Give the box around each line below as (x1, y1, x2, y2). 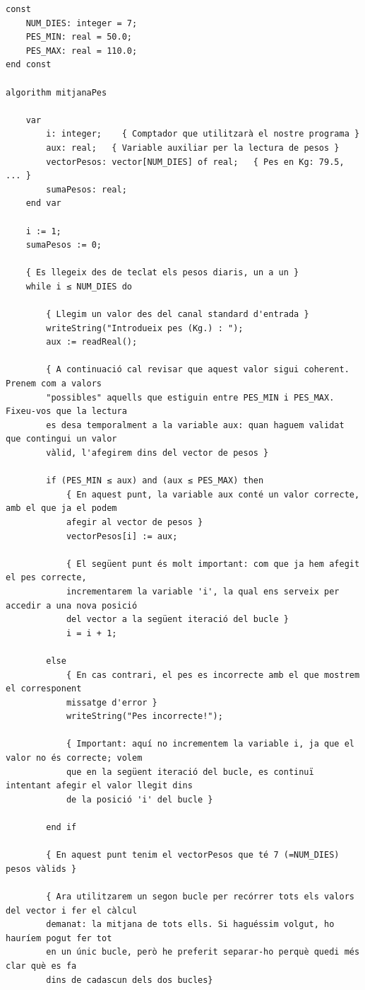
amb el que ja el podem (6, 503, 117, 514)
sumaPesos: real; (46, 184, 127, 195)
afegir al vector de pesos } (66, 517, 203, 527)
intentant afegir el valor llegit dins (6, 781, 193, 791)
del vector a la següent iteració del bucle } (66, 614, 289, 625)
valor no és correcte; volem (6, 753, 143, 764)
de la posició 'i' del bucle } (66, 794, 213, 805)
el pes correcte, (6, 572, 87, 583)
